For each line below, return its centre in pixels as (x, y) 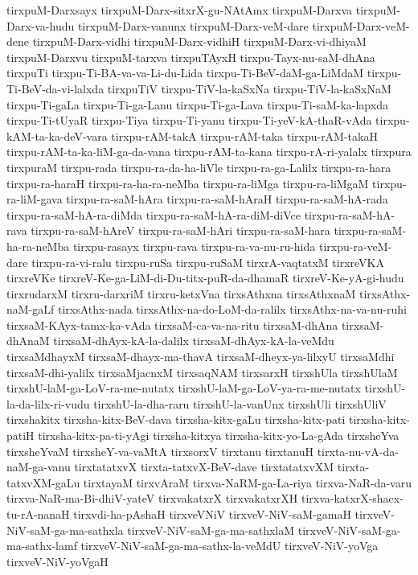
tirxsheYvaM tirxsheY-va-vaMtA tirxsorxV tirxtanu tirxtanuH (160, 451)
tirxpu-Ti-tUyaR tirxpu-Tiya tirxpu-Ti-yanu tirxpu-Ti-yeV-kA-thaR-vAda (189, 120)
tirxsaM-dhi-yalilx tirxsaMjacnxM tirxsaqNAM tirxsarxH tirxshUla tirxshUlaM (202, 372)
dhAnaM (28, 341)
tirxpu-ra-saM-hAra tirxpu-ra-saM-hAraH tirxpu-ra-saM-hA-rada (227, 199)
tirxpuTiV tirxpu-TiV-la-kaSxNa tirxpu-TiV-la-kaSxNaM (249, 88)
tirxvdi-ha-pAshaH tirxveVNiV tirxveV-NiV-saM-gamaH (212, 514)
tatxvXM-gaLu (43, 482)
